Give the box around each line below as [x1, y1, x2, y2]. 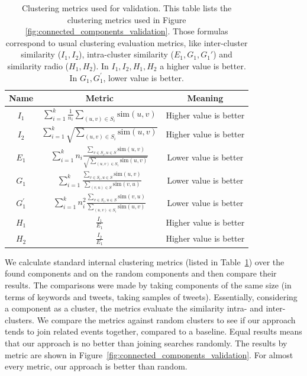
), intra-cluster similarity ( [79, 48, 174, 60]
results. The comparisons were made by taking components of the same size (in [5, 278, 292, 291]
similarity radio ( [7, 59, 69, 72]
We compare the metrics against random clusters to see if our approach [37, 313, 296, 326]
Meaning [187, 92, 224, 104]
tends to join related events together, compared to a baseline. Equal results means [5, 325, 302, 338]
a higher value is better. [160, 59, 246, 72]
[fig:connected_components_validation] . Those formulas [25, 25, 228, 37]
